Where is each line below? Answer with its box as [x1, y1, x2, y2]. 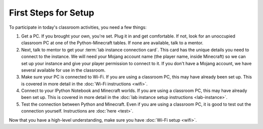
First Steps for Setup [9, 7, 94, 18]
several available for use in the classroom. [21, 67, 106, 73]
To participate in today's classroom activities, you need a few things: [9, 24, 147, 30]
